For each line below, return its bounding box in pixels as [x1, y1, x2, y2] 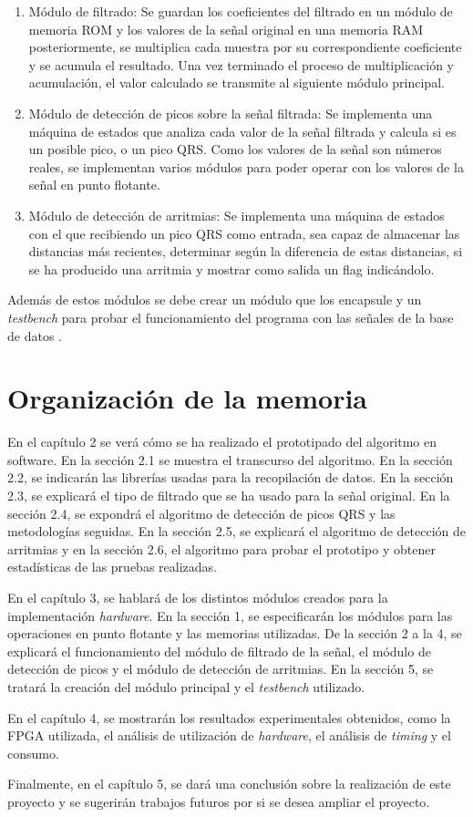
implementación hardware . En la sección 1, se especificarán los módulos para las [7, 605, 453, 625]
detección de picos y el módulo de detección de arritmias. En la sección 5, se [7, 659, 434, 678]
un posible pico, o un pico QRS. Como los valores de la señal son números [28, 140, 442, 159]
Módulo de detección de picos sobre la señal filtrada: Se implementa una [28, 103, 433, 122]
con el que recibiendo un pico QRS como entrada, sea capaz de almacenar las [28, 223, 460, 243]
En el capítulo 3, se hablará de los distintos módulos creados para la [7, 587, 388, 606]
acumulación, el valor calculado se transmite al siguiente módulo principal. [28, 73, 445, 92]
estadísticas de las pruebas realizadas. [7, 557, 217, 576]
